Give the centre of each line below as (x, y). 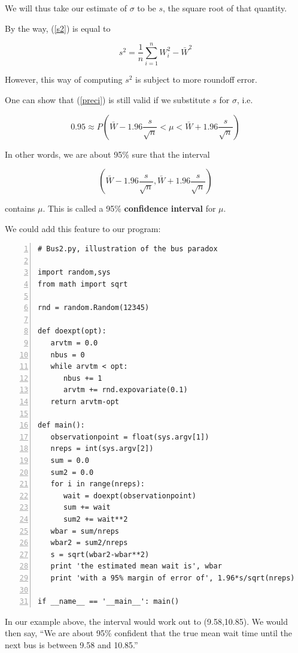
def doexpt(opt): (72, 331)
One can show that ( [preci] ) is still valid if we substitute (107, 99)
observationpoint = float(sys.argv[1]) (130, 437)
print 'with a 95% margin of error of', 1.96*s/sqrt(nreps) (173, 578)
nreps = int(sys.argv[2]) (102, 449)
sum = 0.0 (70, 460)
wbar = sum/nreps (85, 531)
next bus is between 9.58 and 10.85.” (72, 644)
